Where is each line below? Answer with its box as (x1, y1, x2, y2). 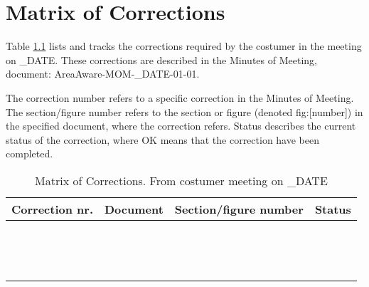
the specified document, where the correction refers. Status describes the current (6, 118, 356, 133)
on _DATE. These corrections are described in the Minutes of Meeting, (6, 52, 317, 67)
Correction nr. (11, 200, 93, 217)
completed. (6, 146, 53, 161)
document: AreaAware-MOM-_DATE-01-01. (6, 66, 200, 81)
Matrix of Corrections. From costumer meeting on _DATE (35, 172, 328, 189)
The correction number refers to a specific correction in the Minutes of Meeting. (6, 90, 354, 105)
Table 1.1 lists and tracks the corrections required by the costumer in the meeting (6, 38, 362, 53)
